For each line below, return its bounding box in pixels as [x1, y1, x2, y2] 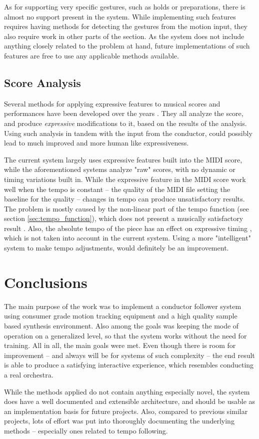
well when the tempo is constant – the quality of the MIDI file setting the [4, 183, 230, 194]
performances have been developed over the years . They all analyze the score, [4, 108, 243, 118]
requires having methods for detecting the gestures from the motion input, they [4, 21, 248, 31]
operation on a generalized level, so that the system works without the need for [4, 330, 247, 340]
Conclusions [4, 271, 87, 292]
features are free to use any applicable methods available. [4, 50, 179, 60]
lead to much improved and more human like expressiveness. [4, 137, 189, 148]
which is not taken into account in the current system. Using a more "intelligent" [4, 232, 251, 243]
